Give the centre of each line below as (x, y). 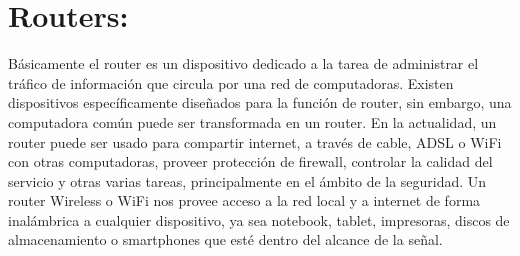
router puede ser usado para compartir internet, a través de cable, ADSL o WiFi (255, 141)
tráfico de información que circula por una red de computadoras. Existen (231, 82)
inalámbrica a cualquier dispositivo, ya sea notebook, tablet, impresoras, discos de (259, 219)
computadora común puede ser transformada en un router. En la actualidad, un (252, 121)
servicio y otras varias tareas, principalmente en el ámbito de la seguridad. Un (247, 180)
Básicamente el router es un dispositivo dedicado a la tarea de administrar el (243, 63)
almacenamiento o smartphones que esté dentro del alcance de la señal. (225, 239)
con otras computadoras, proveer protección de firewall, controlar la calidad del (250, 161)
